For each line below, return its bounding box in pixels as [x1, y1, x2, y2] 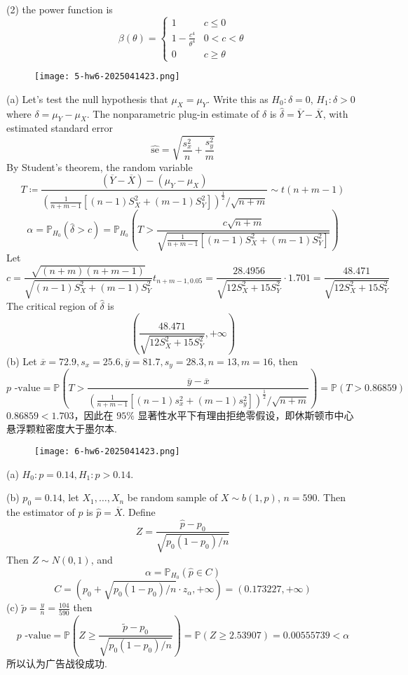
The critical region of [6, 298, 97, 313]
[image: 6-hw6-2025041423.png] [34, 446, 180, 456]
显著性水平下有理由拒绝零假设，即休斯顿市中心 [137, 407, 354, 422]
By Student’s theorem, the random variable [6, 159, 193, 174]
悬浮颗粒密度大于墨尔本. [6, 421, 117, 436]
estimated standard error [6, 121, 113, 135]
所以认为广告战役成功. [6, 655, 107, 670]
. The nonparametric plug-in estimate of [86, 106, 259, 121]
